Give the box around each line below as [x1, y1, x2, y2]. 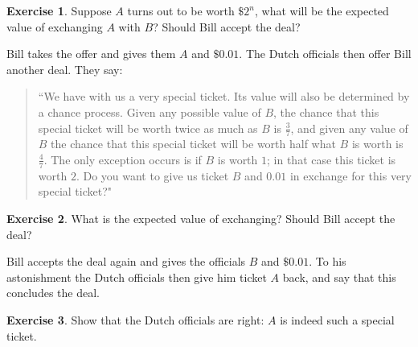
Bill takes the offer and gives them [6, 45, 176, 62]
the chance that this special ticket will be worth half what [51, 135, 336, 152]
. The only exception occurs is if [43, 151, 202, 167]
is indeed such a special [280, 311, 395, 328]
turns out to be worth [127, 2, 235, 19]
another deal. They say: [6, 60, 123, 77]
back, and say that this [282, 268, 396, 285]
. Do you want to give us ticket [76, 167, 229, 184]
